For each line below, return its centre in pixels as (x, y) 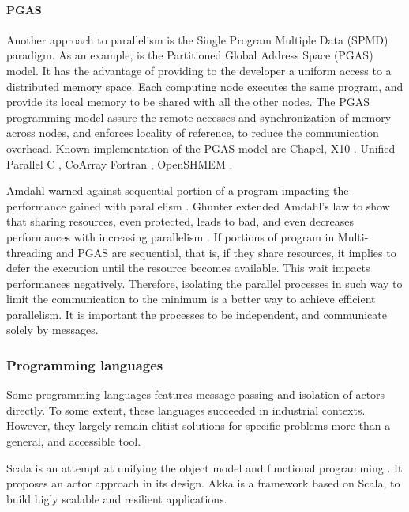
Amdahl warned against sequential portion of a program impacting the (178, 190)
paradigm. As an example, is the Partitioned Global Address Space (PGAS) (190, 55)
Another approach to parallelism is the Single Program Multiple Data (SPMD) (197, 39)
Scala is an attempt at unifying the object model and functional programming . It (204, 467)
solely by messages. (53, 330)
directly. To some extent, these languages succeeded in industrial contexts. (186, 410)
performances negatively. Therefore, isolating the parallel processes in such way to (204, 283)
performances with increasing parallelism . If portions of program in (171, 236)
